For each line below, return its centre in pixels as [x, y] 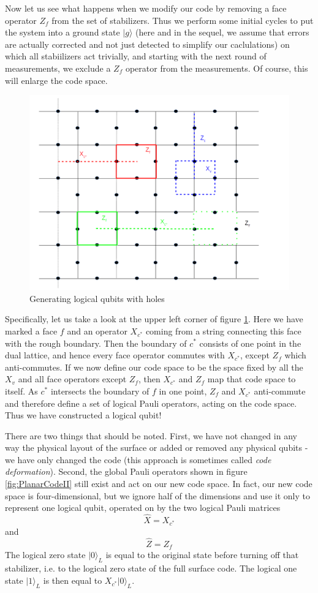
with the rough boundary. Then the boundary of [96, 343]
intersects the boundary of [100, 391]
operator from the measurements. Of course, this [217, 68]
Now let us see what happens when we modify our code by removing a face [146, 8]
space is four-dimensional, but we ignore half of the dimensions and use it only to [157, 495]
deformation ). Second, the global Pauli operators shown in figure [126, 471]
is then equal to [73, 580]
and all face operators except [72, 379]
